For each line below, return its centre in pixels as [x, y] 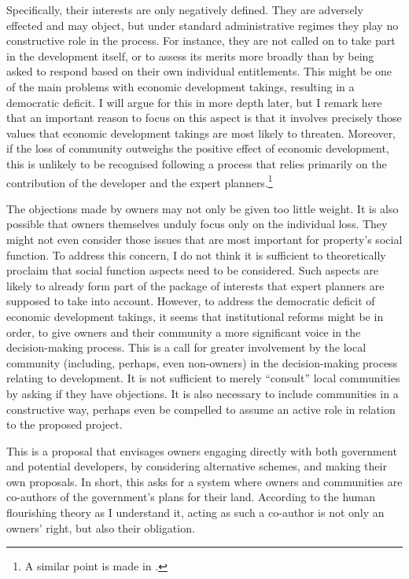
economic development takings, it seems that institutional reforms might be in [195, 316]
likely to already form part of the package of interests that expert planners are [195, 285]
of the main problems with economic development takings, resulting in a [181, 86]
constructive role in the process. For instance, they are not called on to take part [201, 41]
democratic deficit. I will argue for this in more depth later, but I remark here [194, 102]
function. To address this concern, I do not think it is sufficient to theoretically [196, 254]
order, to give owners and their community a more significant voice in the [184, 332]
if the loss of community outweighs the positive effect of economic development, [198, 148]
